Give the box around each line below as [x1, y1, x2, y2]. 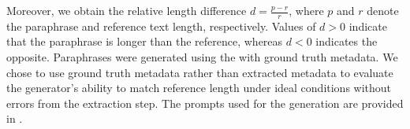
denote [367, 2, 399, 18]
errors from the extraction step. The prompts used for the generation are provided [6, 94, 404, 111]
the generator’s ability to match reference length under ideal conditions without [6, 79, 392, 96]
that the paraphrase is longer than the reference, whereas [6, 33, 283, 50]
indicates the [315, 33, 378, 50]
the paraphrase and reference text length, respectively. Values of [6, 17, 316, 34]
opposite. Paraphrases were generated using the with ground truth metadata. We [6, 49, 398, 65]
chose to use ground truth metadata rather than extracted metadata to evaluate [6, 64, 393, 80]
